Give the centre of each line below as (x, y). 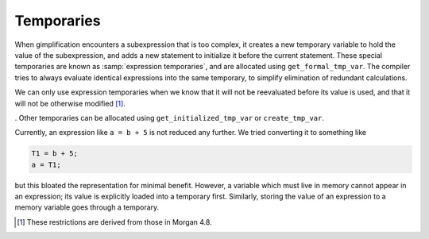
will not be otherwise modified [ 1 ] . (70, 103)
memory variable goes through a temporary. (87, 207)
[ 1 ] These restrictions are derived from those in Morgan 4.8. (114, 222)
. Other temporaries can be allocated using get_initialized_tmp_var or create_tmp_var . (170, 118)
